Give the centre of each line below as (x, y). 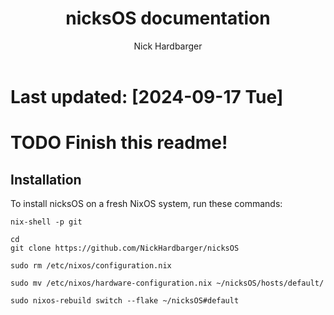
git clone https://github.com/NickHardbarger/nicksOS (125, 248)
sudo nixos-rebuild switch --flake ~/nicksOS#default (125, 300)
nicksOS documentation (168, 18)
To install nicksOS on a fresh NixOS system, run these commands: (146, 203)
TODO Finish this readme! (119, 143)
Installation (46, 179)
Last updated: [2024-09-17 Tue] (147, 96)
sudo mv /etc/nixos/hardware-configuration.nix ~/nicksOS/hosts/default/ (167, 283)
